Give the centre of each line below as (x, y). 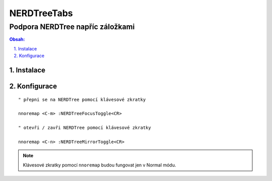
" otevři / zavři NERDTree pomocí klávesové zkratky (85, 128)
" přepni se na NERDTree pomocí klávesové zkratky (82, 99)
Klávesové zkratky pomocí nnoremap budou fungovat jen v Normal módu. (99, 165)
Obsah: (17, 39)
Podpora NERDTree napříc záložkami (72, 27)
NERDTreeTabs (41, 13)
